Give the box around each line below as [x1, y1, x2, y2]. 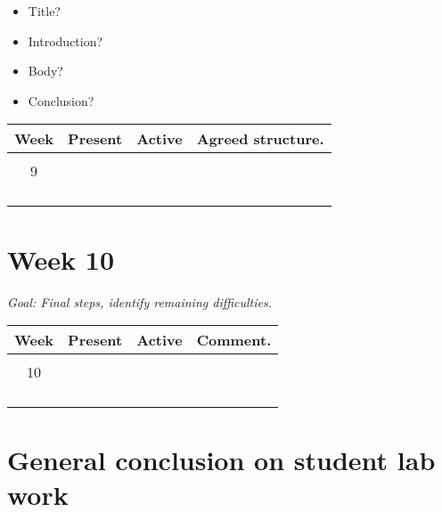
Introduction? [28, 31, 103, 50]
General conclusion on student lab [7, 442, 436, 478]
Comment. [196, 329, 272, 351]
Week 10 [7, 240, 115, 277]
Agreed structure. [196, 128, 324, 150]
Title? [28, 2, 61, 20]
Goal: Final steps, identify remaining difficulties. [7, 292, 272, 311]
